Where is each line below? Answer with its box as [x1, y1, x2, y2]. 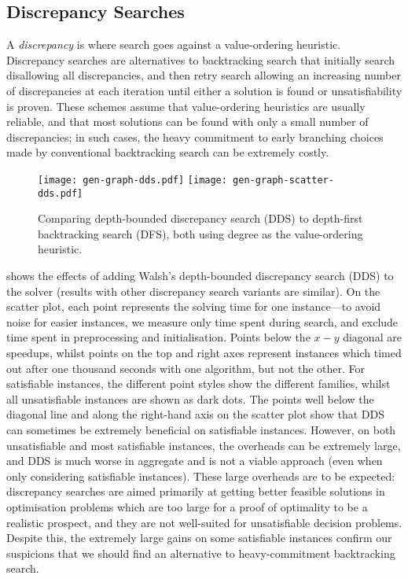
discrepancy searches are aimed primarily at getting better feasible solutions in [6, 483, 385, 500]
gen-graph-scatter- [233, 174, 334, 186]
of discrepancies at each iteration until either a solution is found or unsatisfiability [6, 82, 402, 98]
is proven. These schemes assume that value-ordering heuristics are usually [6, 98, 366, 114]
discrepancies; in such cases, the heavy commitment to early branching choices [6, 128, 384, 145]
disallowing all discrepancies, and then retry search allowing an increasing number [6, 67, 401, 83]
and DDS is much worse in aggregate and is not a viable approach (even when [6, 452, 383, 469]
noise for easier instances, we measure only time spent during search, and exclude [6, 313, 399, 330]
